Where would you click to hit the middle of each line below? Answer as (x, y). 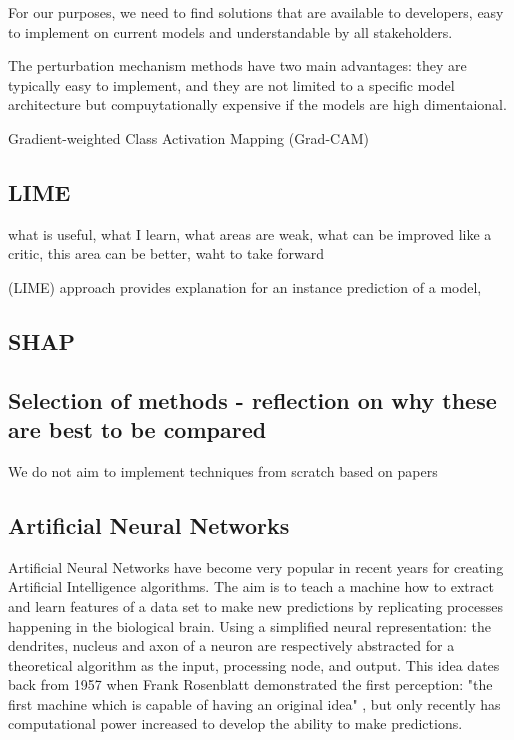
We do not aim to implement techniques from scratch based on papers (223, 470)
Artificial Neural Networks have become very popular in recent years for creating (256, 566)
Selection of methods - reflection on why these (252, 399)
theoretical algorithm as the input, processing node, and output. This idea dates (254, 664)
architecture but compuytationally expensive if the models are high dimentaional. (257, 104)
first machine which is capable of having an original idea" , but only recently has (254, 703)
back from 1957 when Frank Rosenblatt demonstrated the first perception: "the (250, 684)
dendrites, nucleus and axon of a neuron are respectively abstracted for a (231, 645)
